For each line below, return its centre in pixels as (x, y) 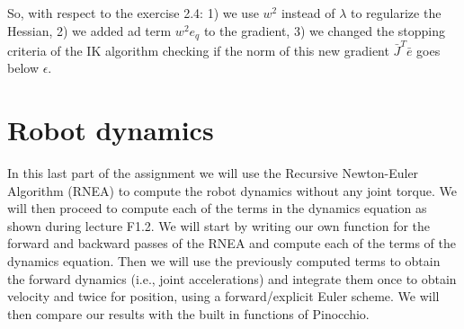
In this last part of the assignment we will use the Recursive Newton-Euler (213, 173)
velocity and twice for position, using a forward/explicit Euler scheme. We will (223, 296)
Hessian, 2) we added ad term (89, 30)
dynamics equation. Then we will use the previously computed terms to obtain (224, 261)
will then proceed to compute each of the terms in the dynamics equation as (217, 208)
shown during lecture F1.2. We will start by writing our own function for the (219, 225)
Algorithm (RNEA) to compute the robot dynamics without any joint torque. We (232, 190)
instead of (308, 13)
